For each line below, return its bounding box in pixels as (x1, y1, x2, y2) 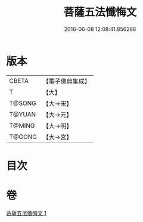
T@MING (9, 121, 35, 129)
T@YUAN (9, 110, 36, 118)
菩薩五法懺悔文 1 (6, 209, 46, 217)
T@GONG (9, 132, 37, 141)
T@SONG (9, 99, 37, 107)
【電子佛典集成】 (42, 77, 91, 85)
